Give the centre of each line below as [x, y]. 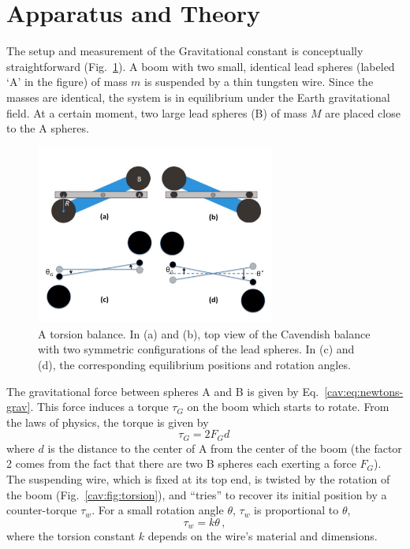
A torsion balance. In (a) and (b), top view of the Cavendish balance [204, 333]
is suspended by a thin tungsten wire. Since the [259, 82]
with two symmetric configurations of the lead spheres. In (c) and [196, 349]
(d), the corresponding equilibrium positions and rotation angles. [194, 364]
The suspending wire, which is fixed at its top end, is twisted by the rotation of [198, 478]
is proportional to [296, 510]
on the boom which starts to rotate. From [288, 407]
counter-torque [42, 510]
